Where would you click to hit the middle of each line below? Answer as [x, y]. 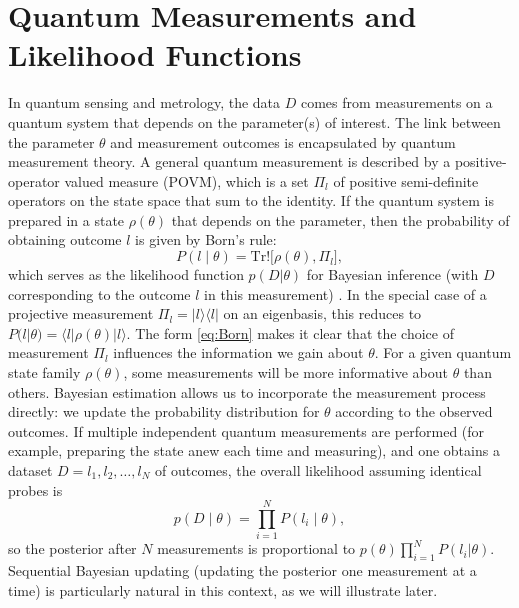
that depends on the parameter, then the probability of [340, 219]
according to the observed [414, 411]
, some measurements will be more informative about [286, 372]
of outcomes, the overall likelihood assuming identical [318, 470]
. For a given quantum [443, 352]
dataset [30, 470]
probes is [35, 489]
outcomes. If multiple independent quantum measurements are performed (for [246, 430]
